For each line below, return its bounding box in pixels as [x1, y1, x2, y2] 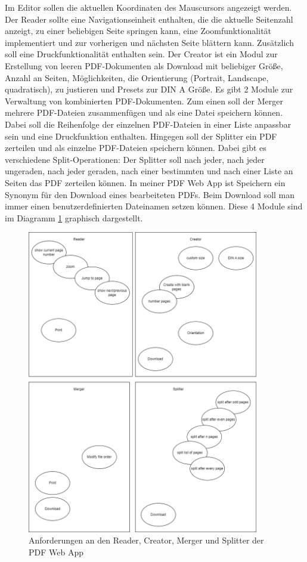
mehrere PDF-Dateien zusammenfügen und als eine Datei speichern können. [5, 106, 283, 119]
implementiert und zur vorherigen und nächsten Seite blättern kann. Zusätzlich [5, 36, 294, 48]
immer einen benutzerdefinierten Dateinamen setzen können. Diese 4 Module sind [5, 200, 303, 212]
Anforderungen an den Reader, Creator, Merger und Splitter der [29, 534, 264, 546]
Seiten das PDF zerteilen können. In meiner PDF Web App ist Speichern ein [5, 176, 286, 189]
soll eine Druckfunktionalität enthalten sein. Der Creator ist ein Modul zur [5, 48, 278, 60]
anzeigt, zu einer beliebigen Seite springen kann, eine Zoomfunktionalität [5, 24, 272, 37]
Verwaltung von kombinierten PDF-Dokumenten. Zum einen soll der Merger [5, 94, 283, 107]
